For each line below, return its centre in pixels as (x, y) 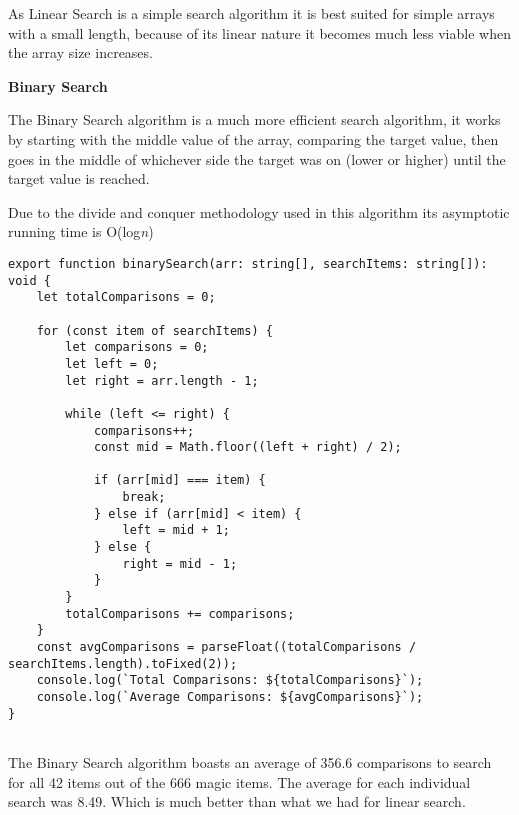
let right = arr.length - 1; (162, 380)
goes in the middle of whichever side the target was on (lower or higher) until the (257, 158)
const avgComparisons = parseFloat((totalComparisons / (226, 647)
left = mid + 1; (176, 530)
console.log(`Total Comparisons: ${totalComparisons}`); (230, 680)
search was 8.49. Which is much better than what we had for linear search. (237, 801)
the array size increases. (80, 52)
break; (144, 497)
